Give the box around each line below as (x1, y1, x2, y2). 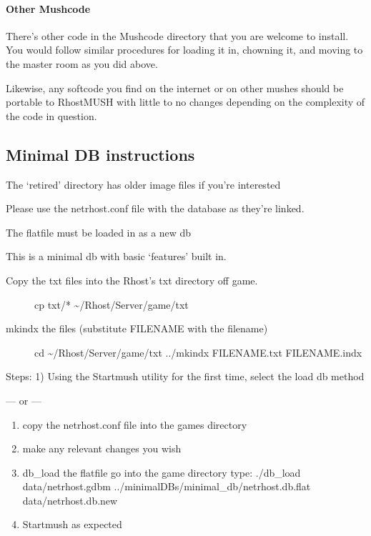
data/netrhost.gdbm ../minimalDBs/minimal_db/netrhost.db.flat (22, 479, 311, 494)
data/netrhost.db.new (22, 492, 118, 507)
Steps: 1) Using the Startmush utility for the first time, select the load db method (6, 369, 365, 384)
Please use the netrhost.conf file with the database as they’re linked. (6, 201, 305, 216)
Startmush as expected (22, 517, 122, 532)
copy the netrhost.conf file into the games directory (22, 417, 247, 432)
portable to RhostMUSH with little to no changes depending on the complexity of (6, 94, 365, 109)
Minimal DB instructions (6, 143, 195, 165)
